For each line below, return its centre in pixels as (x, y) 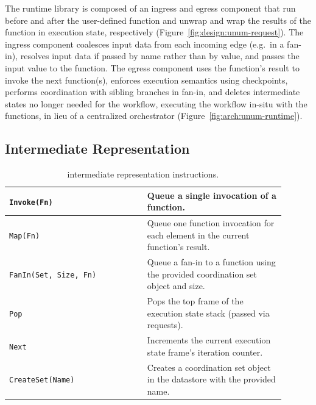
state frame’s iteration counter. (205, 352)
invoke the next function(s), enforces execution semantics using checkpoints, (146, 80)
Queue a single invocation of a (212, 195)
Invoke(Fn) (31, 202)
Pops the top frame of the (195, 301)
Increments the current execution (209, 340)
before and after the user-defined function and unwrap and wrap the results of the (158, 20)
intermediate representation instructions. (143, 174)
